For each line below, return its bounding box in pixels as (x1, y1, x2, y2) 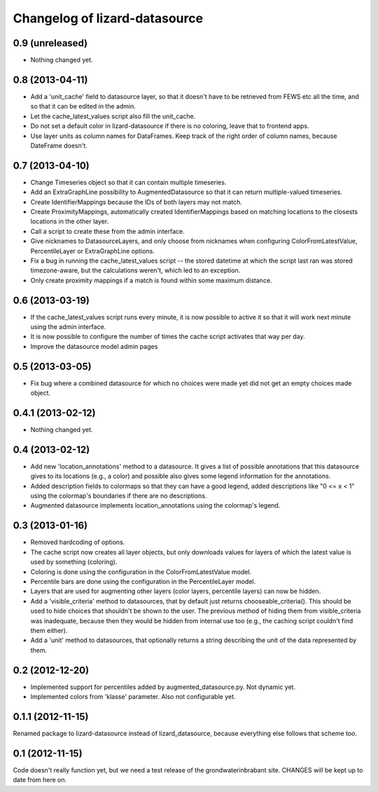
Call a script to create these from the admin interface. (30, 227, 185, 235)
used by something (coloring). (30, 557, 118, 567)
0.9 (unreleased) (13, 37, 87, 49)
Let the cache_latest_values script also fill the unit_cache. (30, 112, 196, 120)
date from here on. (13, 776, 67, 784)
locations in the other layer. (30, 217, 109, 225)
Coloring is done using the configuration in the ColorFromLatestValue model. (30, 567, 252, 576)
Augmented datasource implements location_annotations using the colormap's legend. (30, 501, 281, 510)
